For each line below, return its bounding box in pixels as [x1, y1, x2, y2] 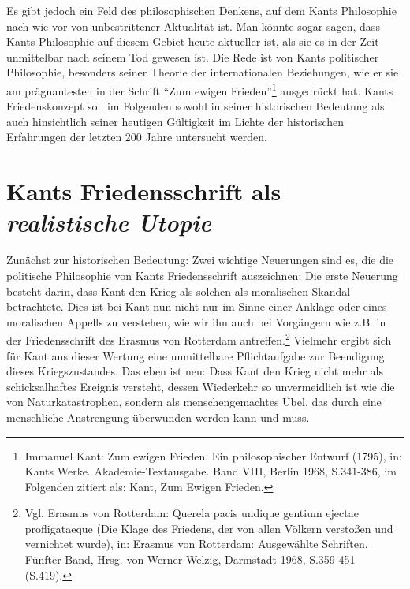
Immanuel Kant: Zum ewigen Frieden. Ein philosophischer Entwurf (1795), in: [24, 447, 402, 464]
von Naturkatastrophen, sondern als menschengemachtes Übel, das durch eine [6, 393, 382, 410]
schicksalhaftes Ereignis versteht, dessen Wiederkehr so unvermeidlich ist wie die [6, 378, 395, 394]
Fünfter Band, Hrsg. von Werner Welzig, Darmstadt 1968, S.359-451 [24, 551, 356, 568]
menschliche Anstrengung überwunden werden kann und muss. [6, 408, 310, 425]
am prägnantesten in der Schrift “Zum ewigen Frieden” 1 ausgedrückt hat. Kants [6, 80, 393, 99]
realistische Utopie [6, 206, 211, 239]
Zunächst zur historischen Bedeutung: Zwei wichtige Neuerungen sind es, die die [6, 252, 394, 268]
